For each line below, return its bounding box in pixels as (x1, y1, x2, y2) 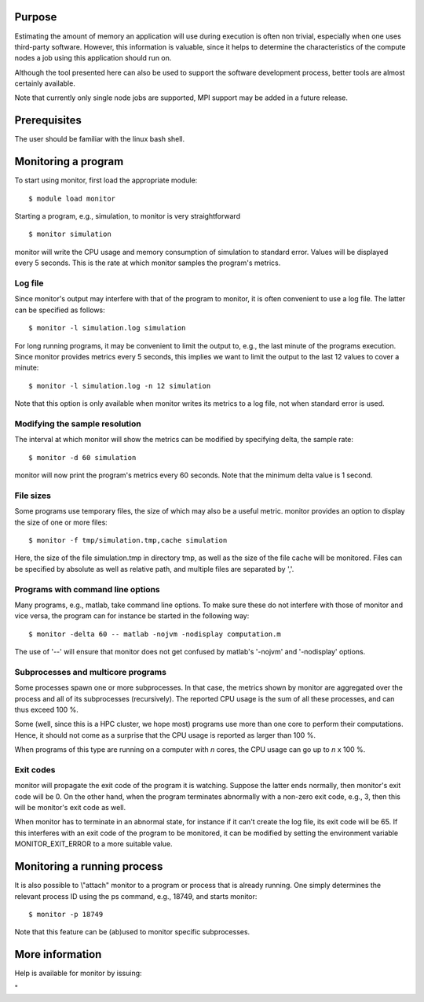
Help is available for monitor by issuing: (14, 968, 142, 978)
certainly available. (14, 79, 76, 88)
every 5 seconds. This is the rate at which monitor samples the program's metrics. (14, 258, 281, 267)
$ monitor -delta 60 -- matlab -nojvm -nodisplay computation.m (28, 629, 282, 639)
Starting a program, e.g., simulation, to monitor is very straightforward (14, 212, 241, 221)
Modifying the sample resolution (14, 418, 141, 429)
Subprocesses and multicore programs (14, 666, 166, 677)
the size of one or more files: (14, 518, 108, 527)
